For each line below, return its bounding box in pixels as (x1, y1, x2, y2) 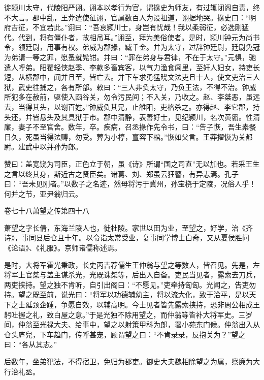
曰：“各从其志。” (4, 339, 57, 350)
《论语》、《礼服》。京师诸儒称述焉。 (4, 242, 121, 253)
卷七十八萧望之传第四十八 (4, 205, 89, 216)
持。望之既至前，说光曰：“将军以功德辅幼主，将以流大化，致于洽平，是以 (4, 289, 249, 300)
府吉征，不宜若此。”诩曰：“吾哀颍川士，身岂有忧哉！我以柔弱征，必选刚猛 (4, 22, 249, 33)
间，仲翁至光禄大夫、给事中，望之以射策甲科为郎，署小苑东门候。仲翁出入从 (4, 319, 260, 330)
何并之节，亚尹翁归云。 (4, 188, 82, 199)
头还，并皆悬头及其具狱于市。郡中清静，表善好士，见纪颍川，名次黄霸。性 (4, 111, 253, 122)
